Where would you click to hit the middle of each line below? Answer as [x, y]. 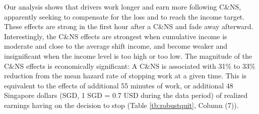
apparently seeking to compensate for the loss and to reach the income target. [124, 16]
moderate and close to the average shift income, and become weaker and [116, 46]
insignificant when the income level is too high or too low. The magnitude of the [128, 55]
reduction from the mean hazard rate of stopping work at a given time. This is [125, 76]
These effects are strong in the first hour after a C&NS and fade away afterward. [129, 26]
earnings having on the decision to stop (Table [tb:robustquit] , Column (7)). [121, 105]
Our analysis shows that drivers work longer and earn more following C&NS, [123, 7]
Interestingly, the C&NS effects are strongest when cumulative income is [116, 36]
